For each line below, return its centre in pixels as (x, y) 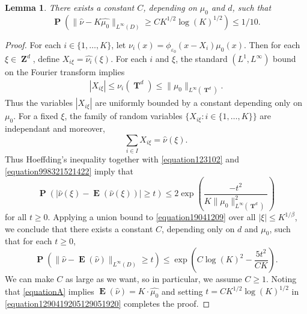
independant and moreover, (55, 128)
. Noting (281, 279)
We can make (29, 279)
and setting (182, 291)
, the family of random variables (123, 116)
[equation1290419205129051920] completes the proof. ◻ (108, 303)
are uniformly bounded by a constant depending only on (199, 103)
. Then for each (272, 44)
